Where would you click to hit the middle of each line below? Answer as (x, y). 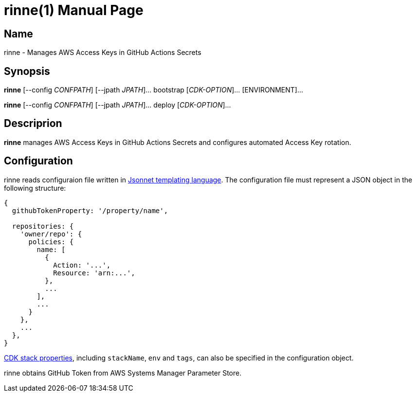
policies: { (51, 242)
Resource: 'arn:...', (94, 273)
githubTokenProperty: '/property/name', (90, 210)
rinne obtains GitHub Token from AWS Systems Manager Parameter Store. (123, 373)
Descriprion (33, 124)
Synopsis (27, 71)
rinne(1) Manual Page (74, 10)
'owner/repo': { (51, 234)
